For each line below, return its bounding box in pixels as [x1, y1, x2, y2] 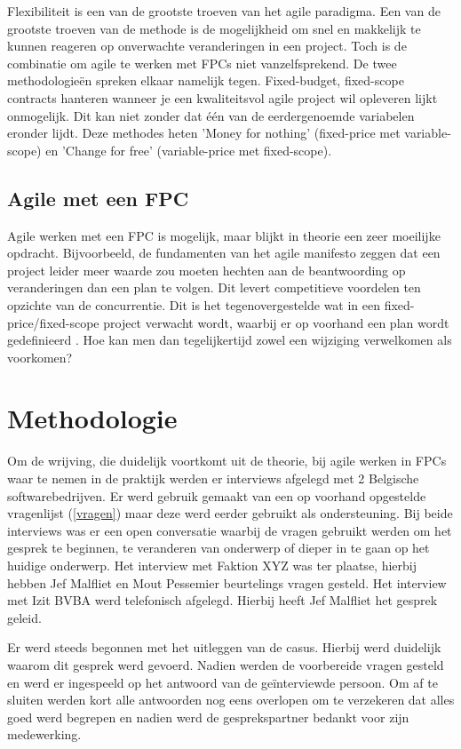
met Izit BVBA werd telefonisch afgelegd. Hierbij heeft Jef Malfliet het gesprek [7, 591, 438, 610]
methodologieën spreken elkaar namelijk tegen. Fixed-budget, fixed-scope [7, 71, 404, 90]
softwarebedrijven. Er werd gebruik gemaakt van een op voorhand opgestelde [7, 486, 426, 505]
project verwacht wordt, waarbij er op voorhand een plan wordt [103, 313, 449, 331]
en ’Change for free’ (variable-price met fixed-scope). [45, 140, 332, 159]
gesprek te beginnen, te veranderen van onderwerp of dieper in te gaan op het [7, 538, 430, 557]
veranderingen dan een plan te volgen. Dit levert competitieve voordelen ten [7, 278, 421, 297]
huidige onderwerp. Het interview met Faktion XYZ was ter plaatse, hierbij [7, 555, 417, 574]
